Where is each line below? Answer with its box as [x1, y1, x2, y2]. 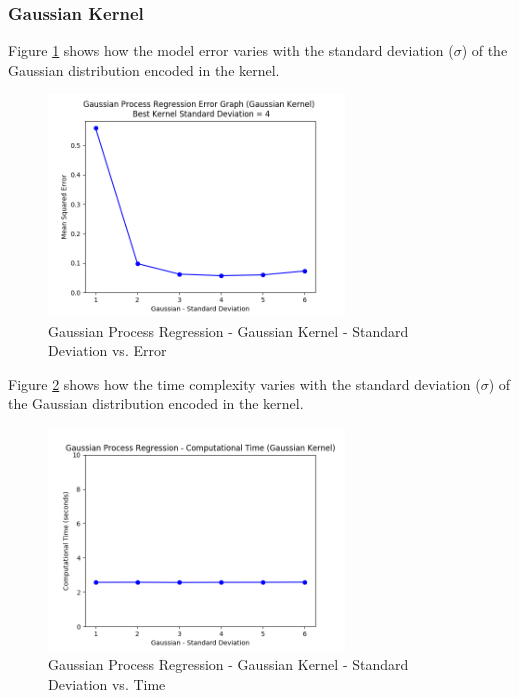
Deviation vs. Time [48, 673, 166, 694]
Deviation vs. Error [48, 340, 167, 361]
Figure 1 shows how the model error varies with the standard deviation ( [8, 40, 454, 61]
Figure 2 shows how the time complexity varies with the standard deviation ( [8, 373, 481, 394]
